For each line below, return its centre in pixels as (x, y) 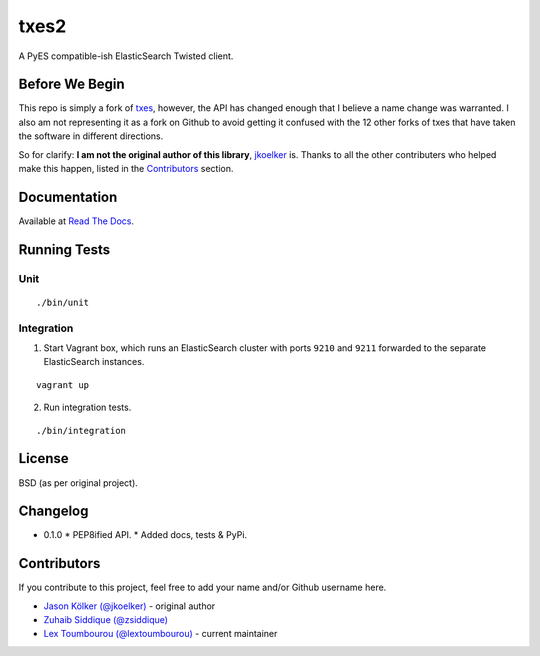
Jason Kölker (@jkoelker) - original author (129, 606)
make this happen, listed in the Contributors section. (126, 169)
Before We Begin (71, 84)
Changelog (53, 511)
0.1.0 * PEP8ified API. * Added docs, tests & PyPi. (145, 535)
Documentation (68, 196)
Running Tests (64, 249)
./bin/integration (81, 430)
